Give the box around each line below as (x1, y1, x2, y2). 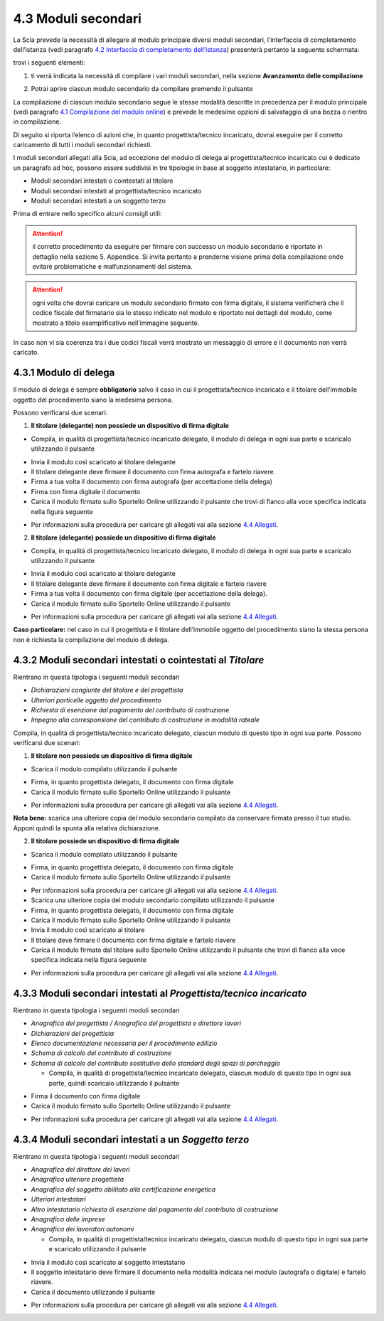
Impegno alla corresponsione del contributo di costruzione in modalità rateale (31, 715, 260, 724)
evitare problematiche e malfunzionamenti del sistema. (32, 262, 193, 270)
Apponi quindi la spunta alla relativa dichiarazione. (13, 823, 161, 832)
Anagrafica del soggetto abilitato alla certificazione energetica (31, 1184, 216, 1194)
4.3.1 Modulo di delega (13, 367, 115, 379)
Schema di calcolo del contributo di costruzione (31, 1049, 172, 1057)
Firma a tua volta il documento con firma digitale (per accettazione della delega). (31, 589, 268, 598)
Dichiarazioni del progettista (31, 1029, 114, 1037)
